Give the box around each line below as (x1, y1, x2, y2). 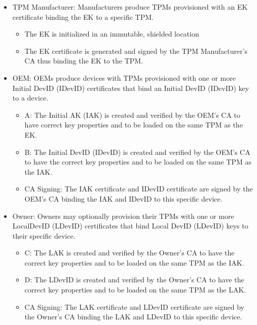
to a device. (12, 92, 49, 103)
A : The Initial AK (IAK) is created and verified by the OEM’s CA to (24, 109, 241, 120)
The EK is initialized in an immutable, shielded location (24, 28, 199, 39)
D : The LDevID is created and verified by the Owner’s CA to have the (24, 274, 244, 285)
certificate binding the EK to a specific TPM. (12, 11, 154, 22)
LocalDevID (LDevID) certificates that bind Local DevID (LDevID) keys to (12, 220, 248, 231)
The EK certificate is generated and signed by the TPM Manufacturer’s (24, 45, 248, 56)
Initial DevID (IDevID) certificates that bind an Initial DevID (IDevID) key (12, 82, 249, 93)
